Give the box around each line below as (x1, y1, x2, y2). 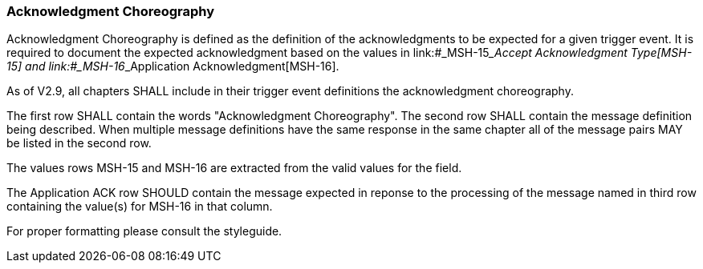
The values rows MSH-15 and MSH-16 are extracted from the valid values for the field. (6, 161, 462, 175)
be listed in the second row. (6, 136, 152, 151)
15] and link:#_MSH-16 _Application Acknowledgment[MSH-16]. (6, 59, 339, 74)
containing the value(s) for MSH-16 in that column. (6, 199, 273, 214)
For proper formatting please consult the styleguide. (6, 224, 282, 239)
